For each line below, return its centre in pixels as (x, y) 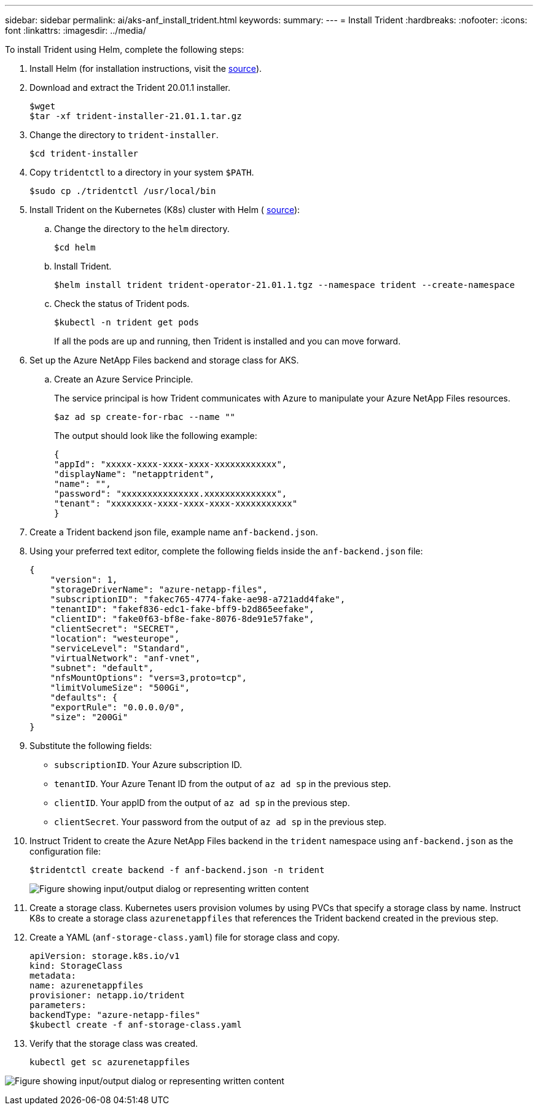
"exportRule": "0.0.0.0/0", (117, 707)
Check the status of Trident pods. (122, 304)
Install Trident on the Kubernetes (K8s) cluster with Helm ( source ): (165, 210)
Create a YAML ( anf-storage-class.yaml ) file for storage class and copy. (185, 937)
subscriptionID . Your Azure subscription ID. (148, 765)
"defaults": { (84, 697)
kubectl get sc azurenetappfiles (110, 1062)
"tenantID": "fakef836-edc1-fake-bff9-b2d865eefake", (182, 609)
